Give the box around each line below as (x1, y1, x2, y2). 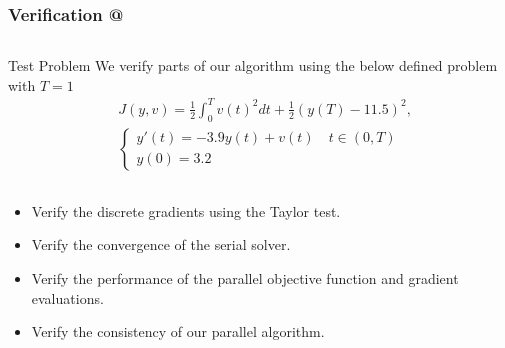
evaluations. (31, 287, 104, 308)
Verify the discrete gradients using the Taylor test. (31, 200, 341, 221)
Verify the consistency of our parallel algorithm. (31, 321, 325, 342)
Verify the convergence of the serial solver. (31, 234, 291, 255)
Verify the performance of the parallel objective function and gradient (31, 267, 459, 288)
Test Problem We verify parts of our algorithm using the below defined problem (8, 55, 498, 76)
